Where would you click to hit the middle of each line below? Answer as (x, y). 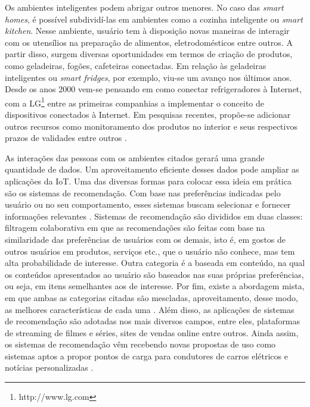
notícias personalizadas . (49, 367)
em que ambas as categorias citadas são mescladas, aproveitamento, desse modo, (151, 297)
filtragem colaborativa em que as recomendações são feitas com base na (135, 228)
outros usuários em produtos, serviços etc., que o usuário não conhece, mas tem (150, 251)
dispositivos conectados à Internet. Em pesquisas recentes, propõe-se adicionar (148, 114)
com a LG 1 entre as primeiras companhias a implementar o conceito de (135, 102)
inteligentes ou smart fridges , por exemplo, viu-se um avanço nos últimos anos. (148, 77)
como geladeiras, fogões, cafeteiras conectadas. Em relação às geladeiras (136, 65)
